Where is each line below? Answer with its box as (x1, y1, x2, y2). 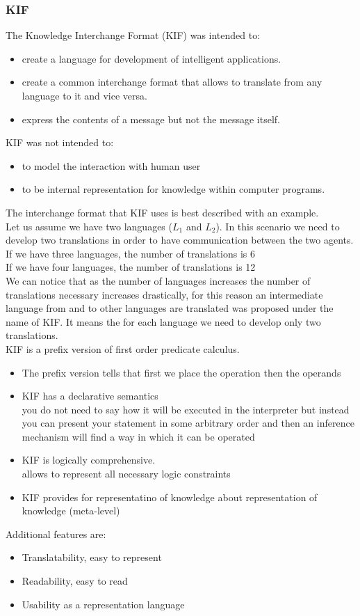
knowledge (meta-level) (22, 503, 120, 518)
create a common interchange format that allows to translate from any (22, 74, 322, 89)
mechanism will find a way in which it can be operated (22, 429, 255, 443)
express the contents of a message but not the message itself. (22, 111, 280, 126)
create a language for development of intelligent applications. (22, 51, 281, 65)
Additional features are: (6, 526, 106, 541)
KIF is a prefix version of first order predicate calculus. (6, 341, 240, 356)
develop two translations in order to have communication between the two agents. (6, 232, 354, 247)
